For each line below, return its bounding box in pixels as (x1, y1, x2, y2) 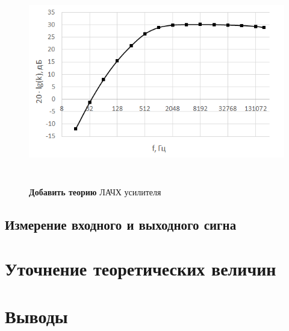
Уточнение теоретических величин (5, 256, 276, 281)
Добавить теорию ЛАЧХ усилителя (29, 185, 161, 198)
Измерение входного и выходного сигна (5, 215, 237, 233)
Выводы (5, 303, 68, 328)
